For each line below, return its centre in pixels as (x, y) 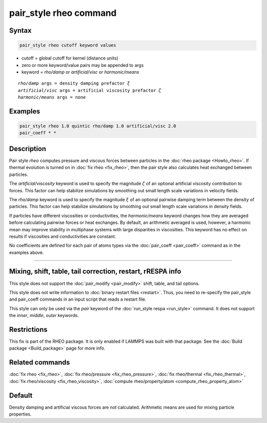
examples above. (26, 252)
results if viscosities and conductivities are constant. (63, 236)
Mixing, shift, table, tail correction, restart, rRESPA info (95, 272)
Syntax (20, 30)
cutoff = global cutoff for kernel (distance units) (70, 58)
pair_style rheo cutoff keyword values (68, 45)
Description (28, 149)
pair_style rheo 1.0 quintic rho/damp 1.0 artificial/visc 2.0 (98, 126)
